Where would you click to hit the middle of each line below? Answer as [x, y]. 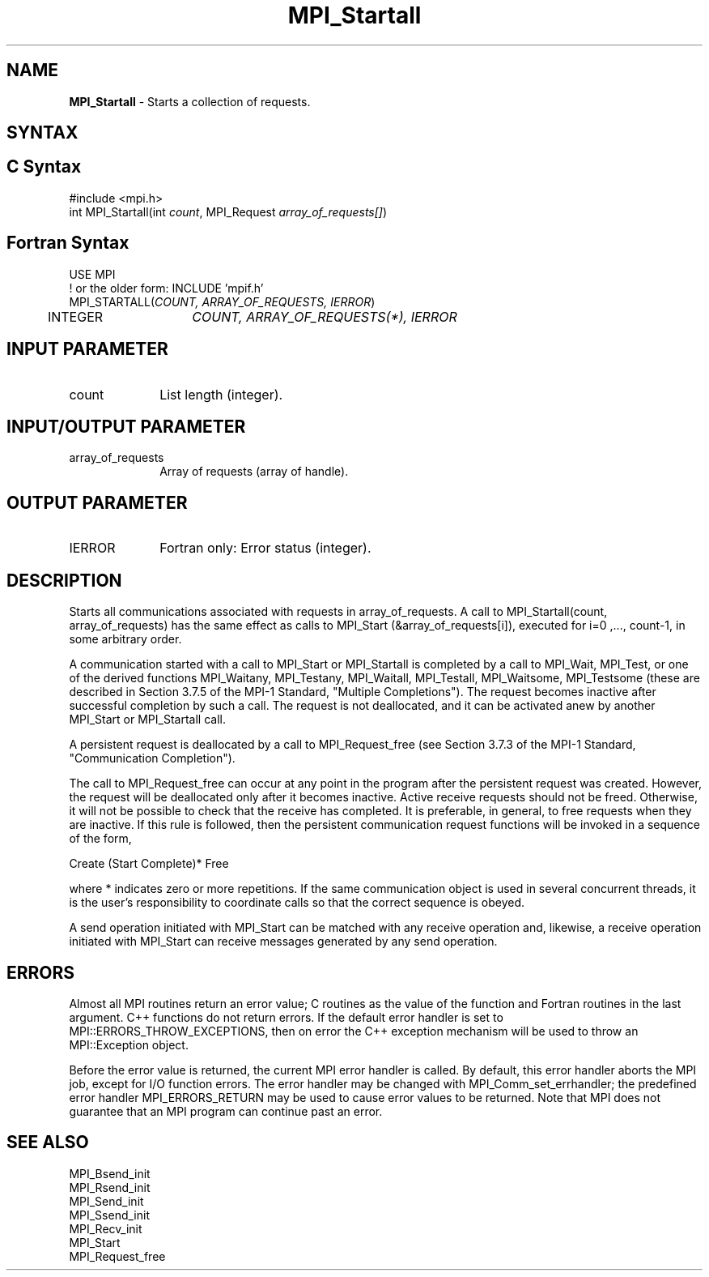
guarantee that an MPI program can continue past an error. [226, 1111]
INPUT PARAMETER [87, 349]
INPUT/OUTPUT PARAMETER [126, 426]
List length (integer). [221, 394]
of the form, [100, 839]
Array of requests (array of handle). [254, 472]
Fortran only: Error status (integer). [265, 548]
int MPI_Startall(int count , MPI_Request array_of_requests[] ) [228, 211]
